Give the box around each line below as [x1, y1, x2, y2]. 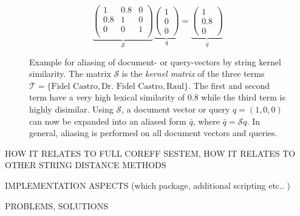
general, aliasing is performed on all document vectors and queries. [29, 126, 278, 139]
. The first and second [188, 79, 270, 91]
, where [193, 114, 220, 127]
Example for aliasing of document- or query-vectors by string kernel [29, 55, 281, 68]
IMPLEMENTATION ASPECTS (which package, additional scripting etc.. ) [5, 178, 290, 191]
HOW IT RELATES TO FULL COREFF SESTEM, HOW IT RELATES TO [5, 146, 296, 159]
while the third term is [201, 91, 285, 103]
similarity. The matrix [29, 67, 111, 80]
